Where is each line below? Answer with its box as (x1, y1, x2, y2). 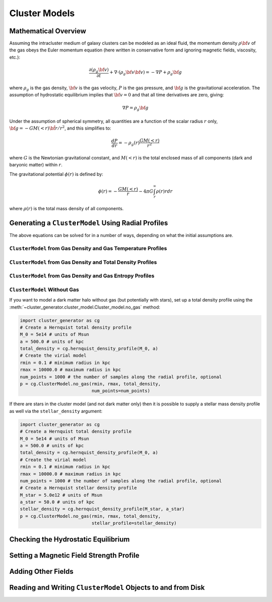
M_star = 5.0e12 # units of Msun (20, 492, 103, 498)
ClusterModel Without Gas (9, 286, 79, 293)
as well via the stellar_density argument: (9, 408, 103, 414)
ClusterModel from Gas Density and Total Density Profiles (9, 259, 157, 266)
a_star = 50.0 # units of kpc (20, 499, 95, 505)
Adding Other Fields (9, 567, 74, 576)
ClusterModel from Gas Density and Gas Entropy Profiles (9, 272, 155, 279)
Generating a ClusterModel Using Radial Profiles (9, 219, 168, 227)
